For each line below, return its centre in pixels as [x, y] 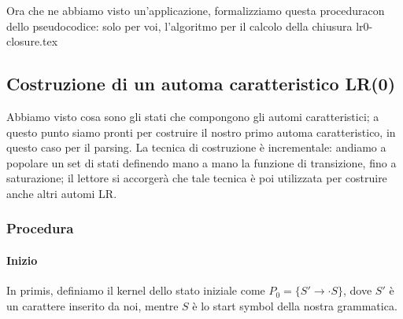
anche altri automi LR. [62, 193]
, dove [358, 290]
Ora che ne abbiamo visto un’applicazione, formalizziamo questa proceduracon [196, 10]
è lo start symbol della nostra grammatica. [295, 305]
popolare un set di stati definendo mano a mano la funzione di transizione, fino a [201, 162]
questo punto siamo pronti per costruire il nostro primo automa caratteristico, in [201, 132]
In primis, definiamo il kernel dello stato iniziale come [136, 290]
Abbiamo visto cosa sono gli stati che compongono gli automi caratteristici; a [193, 116]
